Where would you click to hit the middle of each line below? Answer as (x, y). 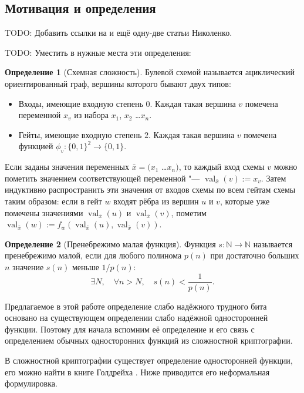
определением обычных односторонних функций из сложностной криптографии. (149, 340)
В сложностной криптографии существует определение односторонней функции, (149, 360)
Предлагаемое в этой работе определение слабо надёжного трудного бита (136, 306)
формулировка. (31, 383)
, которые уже (245, 201)
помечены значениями (44, 212)
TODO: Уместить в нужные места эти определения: (98, 52)
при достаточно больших (255, 255)
